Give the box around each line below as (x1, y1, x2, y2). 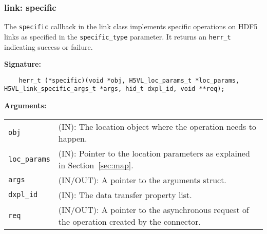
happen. (58, 132, 87, 144)
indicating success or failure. (4, 41, 93, 52)
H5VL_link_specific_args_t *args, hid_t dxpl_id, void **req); (4, 85, 225, 93)
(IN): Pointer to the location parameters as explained (58, 147, 250, 159)
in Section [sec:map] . (58, 159, 133, 171)
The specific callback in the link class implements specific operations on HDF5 (4, 21, 258, 32)
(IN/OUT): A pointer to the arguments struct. (58, 173, 226, 186)
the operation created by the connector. (58, 215, 201, 227)
